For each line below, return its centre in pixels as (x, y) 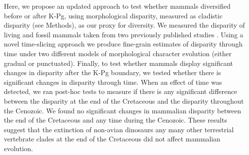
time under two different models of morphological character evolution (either (118, 53)
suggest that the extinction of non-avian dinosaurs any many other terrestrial (119, 129)
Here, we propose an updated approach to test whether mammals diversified (117, 6)
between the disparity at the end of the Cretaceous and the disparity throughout (124, 101)
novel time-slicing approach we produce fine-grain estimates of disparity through (123, 44)
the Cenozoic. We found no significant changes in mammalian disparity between (123, 110)
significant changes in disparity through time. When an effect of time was (113, 82)
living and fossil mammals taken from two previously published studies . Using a (124, 34)
